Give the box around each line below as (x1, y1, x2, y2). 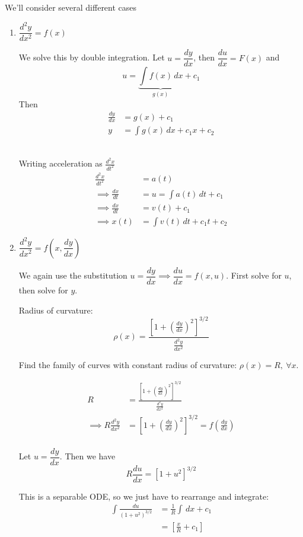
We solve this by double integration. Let (18, 51, 165, 63)
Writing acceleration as (18, 157, 103, 170)
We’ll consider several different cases (5, 1, 137, 13)
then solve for (18, 283, 68, 296)
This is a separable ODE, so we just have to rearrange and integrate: (18, 490, 269, 502)
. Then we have (59, 450, 116, 462)
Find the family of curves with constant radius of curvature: (18, 358, 237, 370)
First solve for (231, 269, 282, 282)
